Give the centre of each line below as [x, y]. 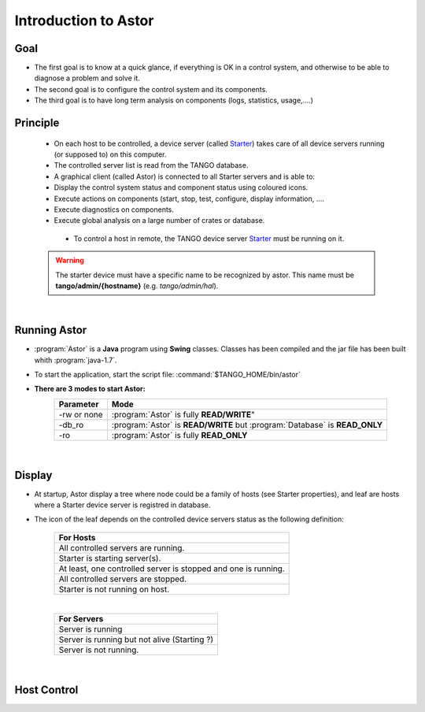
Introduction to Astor [84, 20]
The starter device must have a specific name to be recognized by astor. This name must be [205, 275]
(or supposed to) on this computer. [110, 154]
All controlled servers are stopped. [123, 579]
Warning [70, 261]
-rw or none [81, 414]
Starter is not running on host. [114, 589]
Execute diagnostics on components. [114, 210]
